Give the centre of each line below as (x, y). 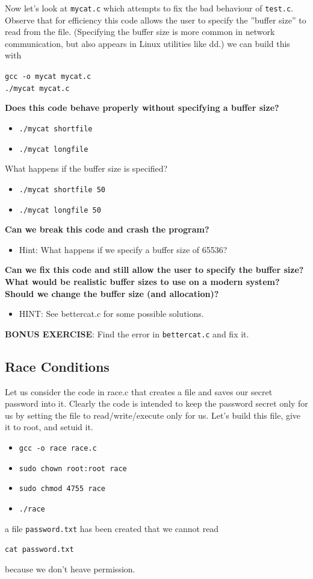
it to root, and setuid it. (49, 427)
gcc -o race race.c (58, 448)
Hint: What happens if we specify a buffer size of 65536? (123, 249)
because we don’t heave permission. (70, 568)
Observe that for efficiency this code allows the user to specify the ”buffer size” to (156, 20)
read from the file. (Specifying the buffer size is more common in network (140, 32)
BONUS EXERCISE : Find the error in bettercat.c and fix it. (127, 333)
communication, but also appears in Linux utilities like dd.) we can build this (147, 43)
